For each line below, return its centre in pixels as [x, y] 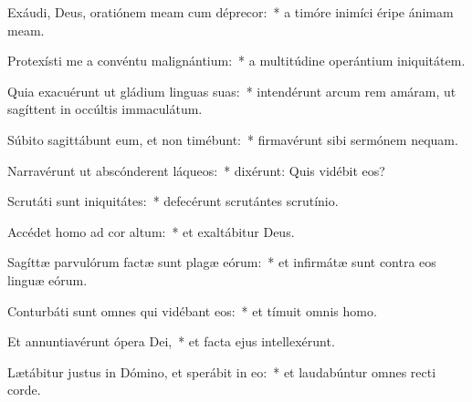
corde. [24, 390]
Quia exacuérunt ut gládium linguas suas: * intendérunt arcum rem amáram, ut [232, 91]
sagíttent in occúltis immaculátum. [105, 109]
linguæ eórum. [47, 279]
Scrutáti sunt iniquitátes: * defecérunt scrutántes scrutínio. [173, 201]
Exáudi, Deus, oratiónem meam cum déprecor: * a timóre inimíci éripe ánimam [231, 12]
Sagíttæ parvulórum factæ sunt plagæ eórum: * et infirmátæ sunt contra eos [222, 262]
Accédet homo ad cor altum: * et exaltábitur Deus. [151, 231]
